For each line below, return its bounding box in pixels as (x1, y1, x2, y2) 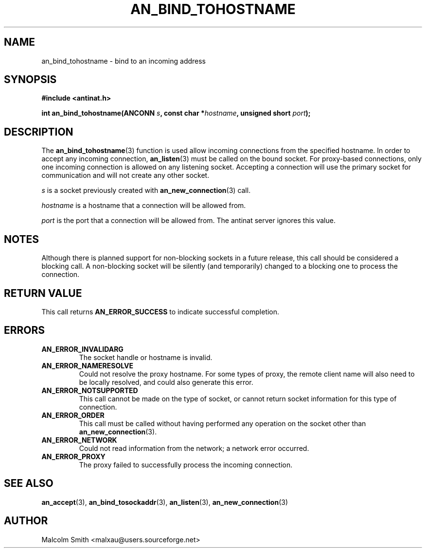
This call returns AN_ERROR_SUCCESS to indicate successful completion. (41, 307, 280, 316)
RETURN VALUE (4, 287, 82, 299)
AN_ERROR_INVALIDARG (41, 345, 124, 353)
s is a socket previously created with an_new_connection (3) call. (41, 186, 251, 195)
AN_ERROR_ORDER (41, 411, 105, 419)
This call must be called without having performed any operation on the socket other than (79, 419, 366, 428)
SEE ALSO (4, 477, 53, 490)
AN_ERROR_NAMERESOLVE (41, 361, 134, 370)
